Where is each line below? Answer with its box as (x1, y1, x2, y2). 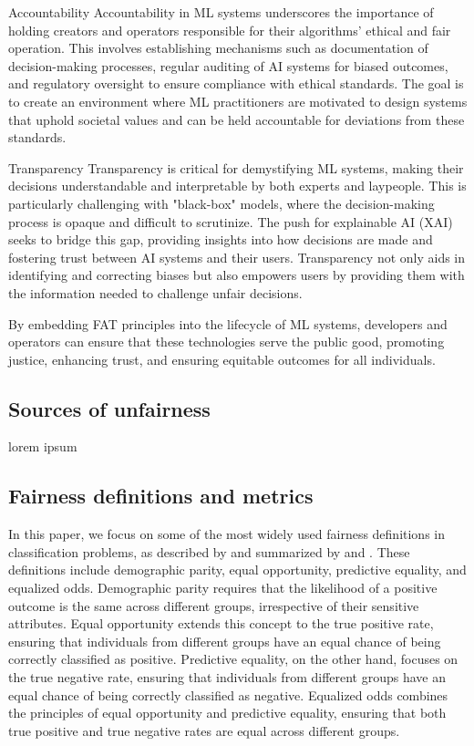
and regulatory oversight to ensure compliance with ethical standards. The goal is (8, 74, 464, 93)
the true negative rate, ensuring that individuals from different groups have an (8, 668, 447, 687)
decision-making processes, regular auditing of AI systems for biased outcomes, (8, 56, 448, 75)
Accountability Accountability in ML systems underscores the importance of (8, 3, 434, 21)
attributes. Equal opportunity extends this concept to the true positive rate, (8, 614, 434, 633)
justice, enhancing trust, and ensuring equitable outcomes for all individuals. (8, 349, 436, 368)
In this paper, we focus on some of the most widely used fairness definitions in (8, 524, 446, 544)
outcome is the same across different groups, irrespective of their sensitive (8, 596, 419, 615)
